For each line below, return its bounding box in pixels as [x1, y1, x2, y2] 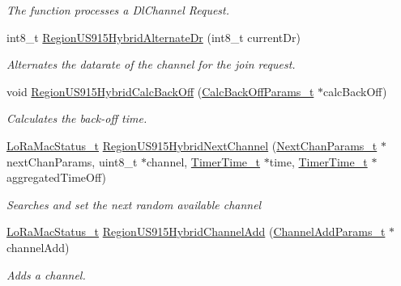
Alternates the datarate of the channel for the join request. [6, 56, 296, 73]
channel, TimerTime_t [147, 153, 261, 170]
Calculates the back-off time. [6, 110, 147, 127]
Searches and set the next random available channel [6, 196, 262, 212]
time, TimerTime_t [269, 153, 368, 170]
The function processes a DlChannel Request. [6, 2, 230, 18]
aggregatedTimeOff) [6, 169, 106, 186]
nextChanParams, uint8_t [6, 153, 138, 170]
